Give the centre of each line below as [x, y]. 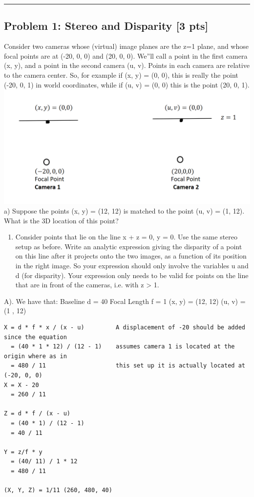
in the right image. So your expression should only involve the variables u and [132, 266]
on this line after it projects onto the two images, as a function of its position [131, 256]
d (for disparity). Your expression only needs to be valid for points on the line [132, 275]
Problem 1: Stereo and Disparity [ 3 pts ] [106, 26]
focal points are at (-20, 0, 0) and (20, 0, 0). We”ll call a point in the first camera [126, 55]
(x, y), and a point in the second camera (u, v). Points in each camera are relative [127, 65]
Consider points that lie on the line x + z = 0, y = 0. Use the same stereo [127, 237]
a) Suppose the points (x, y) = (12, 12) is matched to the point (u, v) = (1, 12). [124, 211]
